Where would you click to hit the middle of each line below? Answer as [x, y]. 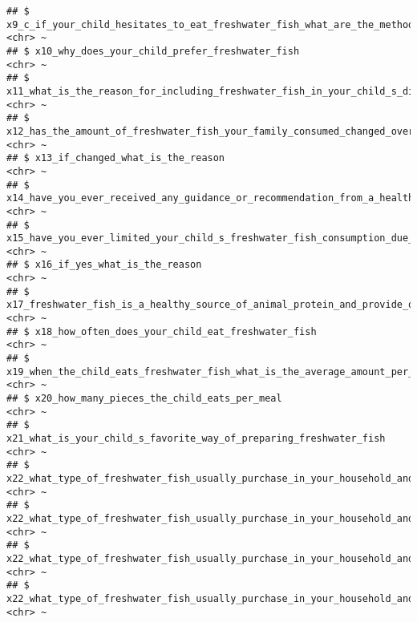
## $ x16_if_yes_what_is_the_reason [104, 265]
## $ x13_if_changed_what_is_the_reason [116, 158]
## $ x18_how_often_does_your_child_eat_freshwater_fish [162, 331]
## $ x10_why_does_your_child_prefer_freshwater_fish [153, 51]
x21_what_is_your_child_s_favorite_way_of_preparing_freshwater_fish [196, 438]
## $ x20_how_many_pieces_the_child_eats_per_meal [144, 399]
